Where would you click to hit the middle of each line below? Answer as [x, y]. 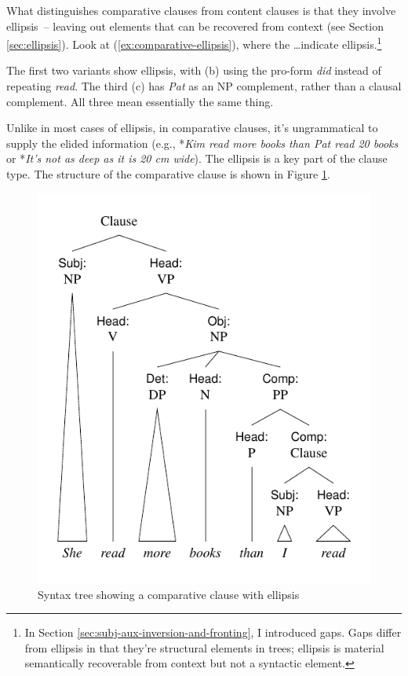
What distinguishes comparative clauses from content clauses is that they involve [201, 10]
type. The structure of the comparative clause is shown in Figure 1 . [168, 174]
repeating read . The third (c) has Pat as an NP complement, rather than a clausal [204, 86]
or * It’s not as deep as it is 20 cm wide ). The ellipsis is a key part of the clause [197, 158]
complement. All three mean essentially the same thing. [140, 101]
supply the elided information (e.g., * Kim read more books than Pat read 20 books [202, 143]
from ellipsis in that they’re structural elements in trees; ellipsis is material [204, 647]
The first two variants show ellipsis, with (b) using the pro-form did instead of [194, 70]
